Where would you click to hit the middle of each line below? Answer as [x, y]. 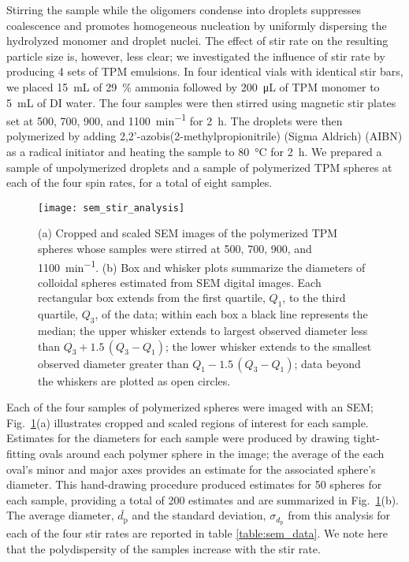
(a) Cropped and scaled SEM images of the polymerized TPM [188, 233]
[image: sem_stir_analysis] [112, 208]
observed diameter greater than [113, 363]
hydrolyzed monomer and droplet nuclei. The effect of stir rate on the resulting [197, 41]
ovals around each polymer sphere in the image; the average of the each [212, 454]
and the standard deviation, [199, 515]
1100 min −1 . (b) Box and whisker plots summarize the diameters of [202, 266]
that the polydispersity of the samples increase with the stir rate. [164, 548]
